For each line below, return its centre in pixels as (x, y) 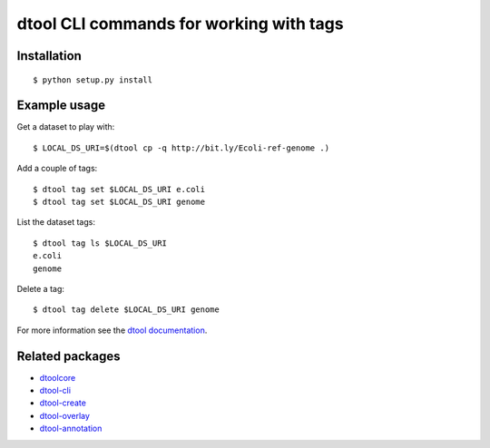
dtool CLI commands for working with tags (180, 24)
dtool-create (63, 403)
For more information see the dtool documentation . (112, 330)
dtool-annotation (71, 429)
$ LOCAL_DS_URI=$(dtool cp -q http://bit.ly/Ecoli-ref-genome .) (181, 148)
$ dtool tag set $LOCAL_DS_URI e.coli (119, 189)
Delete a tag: (41, 288)
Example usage (61, 106)
